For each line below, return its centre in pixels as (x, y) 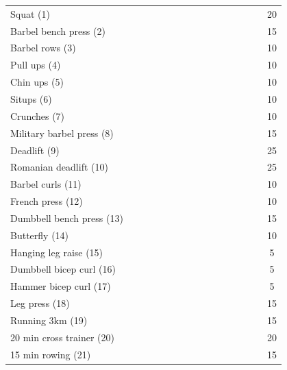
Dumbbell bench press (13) (67, 218)
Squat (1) (30, 13)
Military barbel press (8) (62, 133)
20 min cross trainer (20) (62, 337)
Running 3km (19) (49, 320)
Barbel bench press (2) (58, 30)
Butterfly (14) (40, 235)
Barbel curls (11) (46, 184)
